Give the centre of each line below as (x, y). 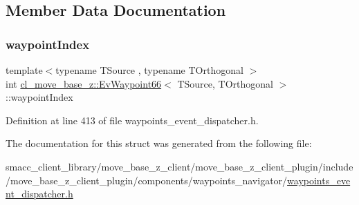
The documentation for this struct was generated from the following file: (159, 143)
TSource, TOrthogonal (225, 83)
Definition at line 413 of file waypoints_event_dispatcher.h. (132, 120)
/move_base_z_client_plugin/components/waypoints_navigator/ (147, 180)
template (24, 70)
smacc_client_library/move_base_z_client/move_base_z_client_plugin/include (179, 166)
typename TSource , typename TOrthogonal (149, 70)
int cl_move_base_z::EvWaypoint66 (84, 83)
